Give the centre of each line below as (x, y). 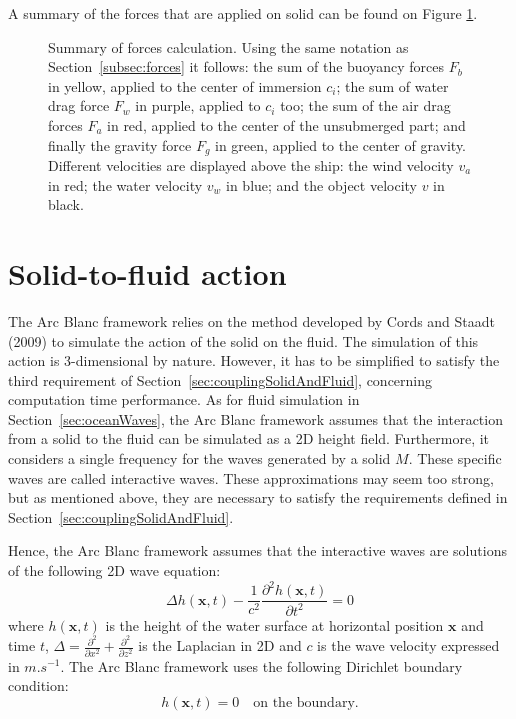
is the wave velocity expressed (408, 645)
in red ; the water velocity (125, 184)
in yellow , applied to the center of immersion (185, 85)
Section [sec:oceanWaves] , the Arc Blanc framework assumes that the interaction (255, 418)
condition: (38, 685)
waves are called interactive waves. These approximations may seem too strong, (251, 477)
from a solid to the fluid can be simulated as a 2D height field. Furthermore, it (249, 438)
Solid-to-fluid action (147, 272)
